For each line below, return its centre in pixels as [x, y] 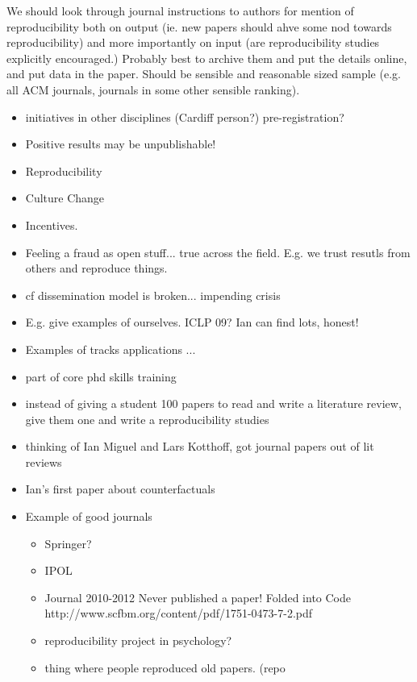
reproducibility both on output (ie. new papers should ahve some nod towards [199, 26]
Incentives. [52, 225]
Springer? [68, 543]
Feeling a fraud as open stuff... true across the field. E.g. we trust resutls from [218, 252]
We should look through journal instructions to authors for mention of [180, 10]
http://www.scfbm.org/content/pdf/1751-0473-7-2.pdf [179, 613]
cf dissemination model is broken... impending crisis [153, 295]
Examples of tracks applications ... [111, 349]
